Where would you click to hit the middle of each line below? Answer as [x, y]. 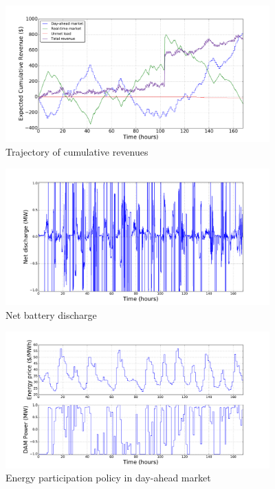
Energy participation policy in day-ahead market [108, 478]
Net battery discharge [51, 314]
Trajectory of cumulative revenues [77, 151]
